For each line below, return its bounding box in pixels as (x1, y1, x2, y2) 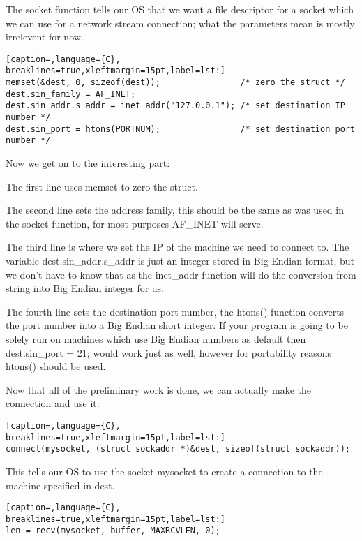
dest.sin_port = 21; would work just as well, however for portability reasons (6, 345, 331, 360)
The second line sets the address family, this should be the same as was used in (6, 202, 344, 217)
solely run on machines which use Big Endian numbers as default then (6, 331, 306, 346)
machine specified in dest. (6, 477, 115, 492)
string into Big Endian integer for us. (6, 281, 165, 295)
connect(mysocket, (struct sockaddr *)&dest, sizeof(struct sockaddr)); (6, 444, 350, 454)
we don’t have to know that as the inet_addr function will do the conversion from (6, 267, 356, 281)
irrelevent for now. (6, 29, 84, 44)
